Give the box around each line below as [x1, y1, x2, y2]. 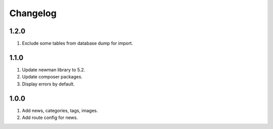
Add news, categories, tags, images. [22, 107, 98, 113]
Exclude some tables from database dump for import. [22, 40, 133, 47]
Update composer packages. [22, 74, 83, 80]
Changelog [9, 8, 57, 19]
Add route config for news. [22, 114, 78, 121]
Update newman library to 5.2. [22, 66, 85, 73]
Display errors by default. [22, 81, 75, 87]
